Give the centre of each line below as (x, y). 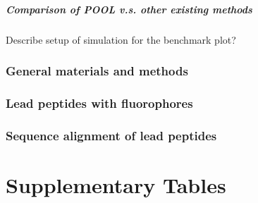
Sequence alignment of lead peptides (111, 135)
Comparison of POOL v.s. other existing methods (129, 9)
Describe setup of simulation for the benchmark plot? (121, 39)
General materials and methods (97, 71)
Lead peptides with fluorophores (99, 103)
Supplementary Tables (116, 184)
